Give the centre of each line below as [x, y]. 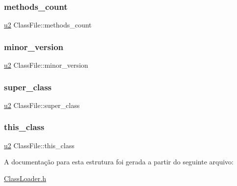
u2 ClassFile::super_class [42, 105]
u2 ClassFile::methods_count [48, 25]
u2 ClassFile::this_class [39, 145]
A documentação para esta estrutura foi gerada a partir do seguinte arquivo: [119, 162]
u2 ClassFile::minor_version [46, 65]
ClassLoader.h [25, 178]
